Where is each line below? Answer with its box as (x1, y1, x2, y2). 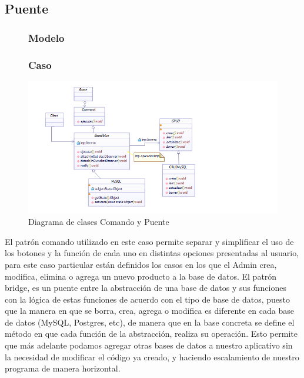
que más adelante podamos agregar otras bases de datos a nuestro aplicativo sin (5, 339, 293, 352)
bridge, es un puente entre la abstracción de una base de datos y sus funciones (5, 281, 286, 294)
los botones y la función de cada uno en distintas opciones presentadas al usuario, (5, 247, 299, 259)
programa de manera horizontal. (5, 362, 121, 374)
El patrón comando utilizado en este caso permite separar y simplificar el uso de (5, 235, 294, 247)
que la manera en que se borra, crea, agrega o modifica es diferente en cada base (5, 304, 294, 317)
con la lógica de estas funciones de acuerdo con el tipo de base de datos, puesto (5, 293, 290, 305)
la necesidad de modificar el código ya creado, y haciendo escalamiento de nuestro (5, 350, 299, 363)
